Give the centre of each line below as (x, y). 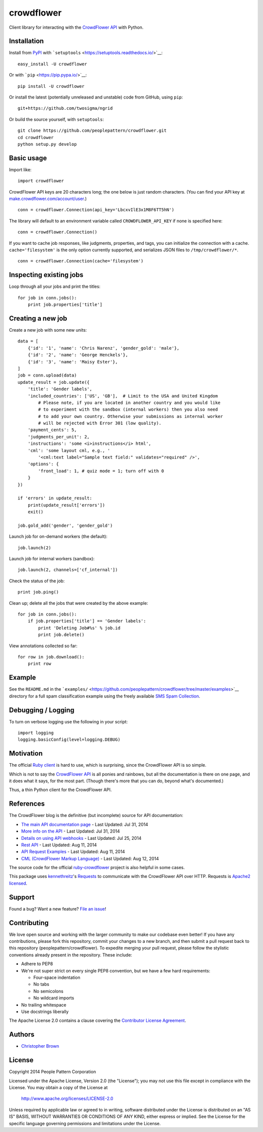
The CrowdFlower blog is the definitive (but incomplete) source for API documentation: (96, 815)
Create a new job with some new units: (48, 330)
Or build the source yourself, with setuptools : (56, 119)
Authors (22, 1035)
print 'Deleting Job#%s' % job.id (79, 628)
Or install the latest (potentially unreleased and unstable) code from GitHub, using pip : (96, 97)
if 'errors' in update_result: (55, 498)
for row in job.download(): (51, 657)
